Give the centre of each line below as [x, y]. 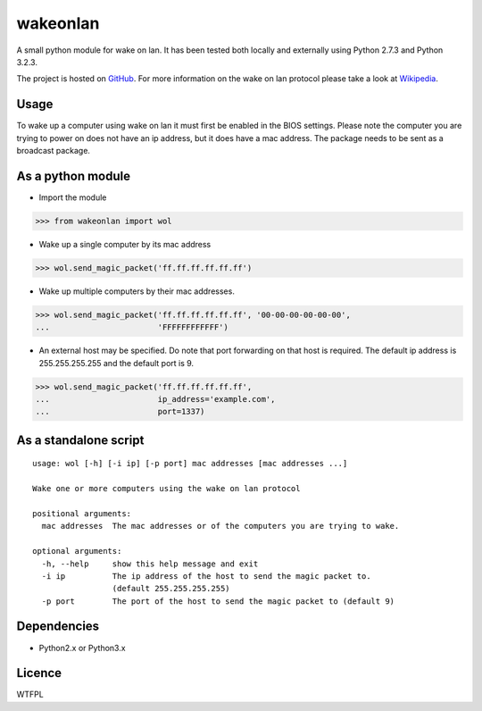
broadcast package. [54, 151]
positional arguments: [82, 513]
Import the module [73, 197]
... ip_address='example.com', [155, 399]
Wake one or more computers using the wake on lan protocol [166, 489]
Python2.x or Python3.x [82, 648]
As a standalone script [80, 440]
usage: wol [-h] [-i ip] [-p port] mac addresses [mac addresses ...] [190, 464]
